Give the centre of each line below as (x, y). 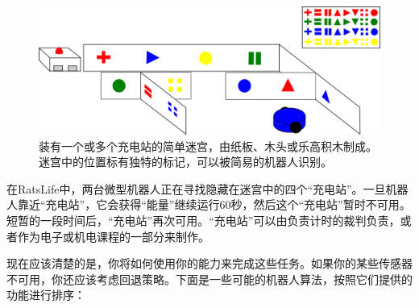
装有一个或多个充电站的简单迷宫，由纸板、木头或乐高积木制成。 (208, 146)
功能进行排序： (46, 295)
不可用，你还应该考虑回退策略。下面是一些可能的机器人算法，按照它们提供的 (209, 279)
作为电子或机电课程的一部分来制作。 (113, 236)
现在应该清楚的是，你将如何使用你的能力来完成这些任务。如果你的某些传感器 (209, 263)
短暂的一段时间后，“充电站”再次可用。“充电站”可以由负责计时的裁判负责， (203, 220)
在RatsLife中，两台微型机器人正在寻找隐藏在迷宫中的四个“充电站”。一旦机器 (207, 188)
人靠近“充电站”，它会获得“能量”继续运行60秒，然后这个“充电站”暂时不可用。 (209, 204)
